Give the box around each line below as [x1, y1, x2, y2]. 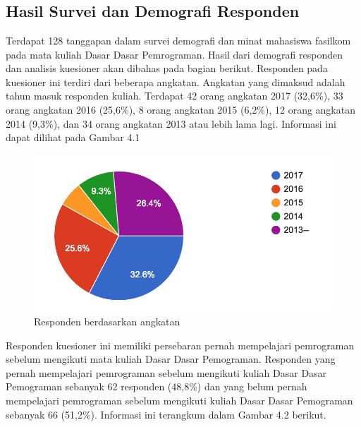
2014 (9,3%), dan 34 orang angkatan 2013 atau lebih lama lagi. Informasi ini [6, 116, 336, 131]
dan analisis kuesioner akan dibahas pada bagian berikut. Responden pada [6, 61, 328, 76]
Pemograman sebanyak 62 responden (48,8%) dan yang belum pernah [6, 379, 307, 394]
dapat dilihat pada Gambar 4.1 [6, 130, 140, 145]
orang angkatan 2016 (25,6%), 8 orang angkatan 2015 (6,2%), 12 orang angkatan [6, 102, 355, 116]
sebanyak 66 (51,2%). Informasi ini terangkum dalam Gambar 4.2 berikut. [6, 407, 326, 421]
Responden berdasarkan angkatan [34, 314, 180, 329]
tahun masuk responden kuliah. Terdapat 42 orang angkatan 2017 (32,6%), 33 [6, 88, 343, 103]
